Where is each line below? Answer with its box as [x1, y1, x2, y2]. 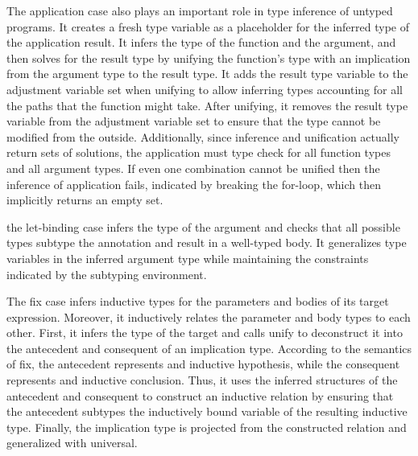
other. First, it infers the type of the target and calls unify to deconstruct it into [6, 324, 403, 341]
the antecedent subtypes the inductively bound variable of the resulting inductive [6, 403, 408, 420]
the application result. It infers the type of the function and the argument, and [6, 34, 396, 51]
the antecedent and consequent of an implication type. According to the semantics [6, 339, 412, 356]
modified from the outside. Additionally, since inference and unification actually [6, 128, 399, 145]
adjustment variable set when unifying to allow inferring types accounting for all [6, 80, 403, 97]
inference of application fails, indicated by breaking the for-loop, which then [6, 175, 381, 192]
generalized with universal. [6, 434, 138, 451]
